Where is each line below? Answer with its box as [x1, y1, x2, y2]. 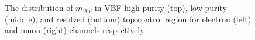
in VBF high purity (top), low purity [94, 2, 227, 13]
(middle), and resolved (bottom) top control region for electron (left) [5, 13, 251, 25]
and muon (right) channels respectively [5, 24, 144, 36]
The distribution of [5, 2, 73, 13]
